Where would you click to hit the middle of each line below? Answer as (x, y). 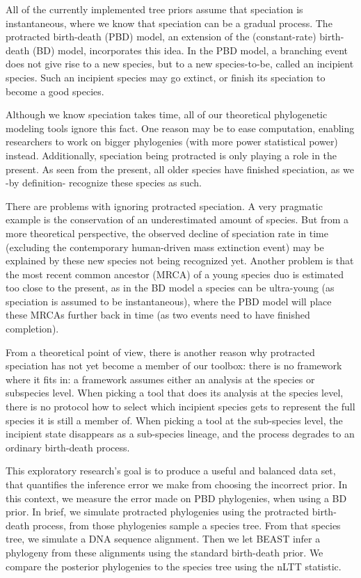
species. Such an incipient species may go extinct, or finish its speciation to (166, 77)
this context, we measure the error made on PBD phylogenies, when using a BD (176, 498)
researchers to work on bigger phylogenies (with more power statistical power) (172, 142)
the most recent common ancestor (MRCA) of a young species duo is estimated (175, 274)
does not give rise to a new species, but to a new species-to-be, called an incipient (180, 64)
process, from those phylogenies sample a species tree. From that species (186, 525)
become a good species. (55, 91)
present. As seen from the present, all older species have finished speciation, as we (180, 169)
